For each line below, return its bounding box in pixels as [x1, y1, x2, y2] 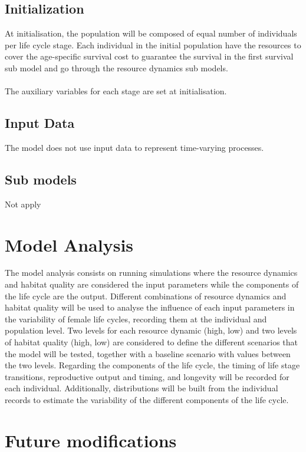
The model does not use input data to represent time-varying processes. [5, 141, 264, 153]
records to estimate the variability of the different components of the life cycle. [5, 394, 289, 406]
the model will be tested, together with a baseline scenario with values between [5, 347, 291, 359]
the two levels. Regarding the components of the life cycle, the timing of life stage [5, 359, 300, 371]
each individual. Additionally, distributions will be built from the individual [5, 382, 278, 394]
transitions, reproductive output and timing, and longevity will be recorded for [5, 370, 289, 382]
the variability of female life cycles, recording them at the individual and [5, 312, 267, 325]
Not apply [5, 197, 41, 210]
